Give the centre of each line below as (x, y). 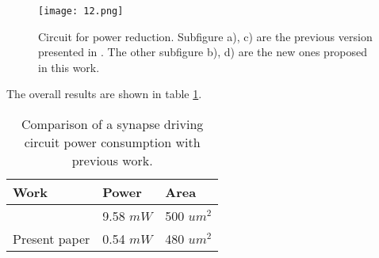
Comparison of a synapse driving (113, 124)
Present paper (52, 239)
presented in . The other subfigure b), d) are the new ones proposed (203, 52)
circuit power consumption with (112, 142)
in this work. (69, 67)
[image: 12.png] (81, 11)
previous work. (112, 161)
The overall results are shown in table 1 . (104, 94)
